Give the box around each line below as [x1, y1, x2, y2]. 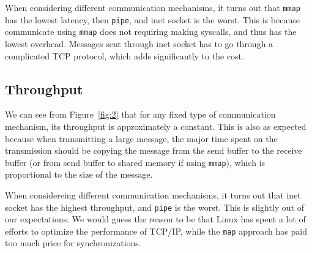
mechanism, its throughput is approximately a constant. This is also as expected [5, 119, 306, 132]
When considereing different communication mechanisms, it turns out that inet [5, 188, 301, 201]
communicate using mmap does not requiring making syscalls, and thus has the [5, 25, 297, 38]
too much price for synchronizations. [5, 236, 141, 249]
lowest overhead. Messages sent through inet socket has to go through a [5, 37, 273, 50]
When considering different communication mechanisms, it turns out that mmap [5, 1, 300, 13]
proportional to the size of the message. [5, 168, 153, 181]
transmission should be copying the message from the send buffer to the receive [5, 144, 302, 157]
